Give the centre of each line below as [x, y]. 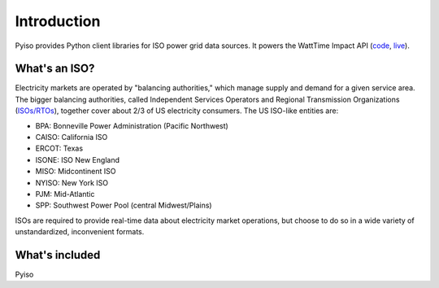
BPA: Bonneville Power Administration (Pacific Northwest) [132, 125]
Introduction [58, 21]
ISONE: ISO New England [77, 159]
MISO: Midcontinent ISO [76, 172]
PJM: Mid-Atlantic [65, 194]
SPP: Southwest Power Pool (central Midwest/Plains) [124, 205]
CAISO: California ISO [72, 137]
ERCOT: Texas [59, 148]
